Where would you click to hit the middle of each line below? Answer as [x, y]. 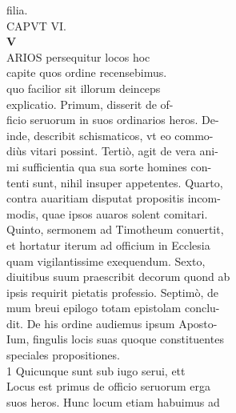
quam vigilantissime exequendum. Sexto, [106, 261]
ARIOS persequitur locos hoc [78, 56]
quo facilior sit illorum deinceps [84, 88]
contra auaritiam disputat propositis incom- [114, 198]
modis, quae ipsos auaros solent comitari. [107, 213]
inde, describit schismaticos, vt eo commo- [110, 135]
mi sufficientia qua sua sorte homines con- [109, 166]
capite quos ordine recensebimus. [87, 72]
